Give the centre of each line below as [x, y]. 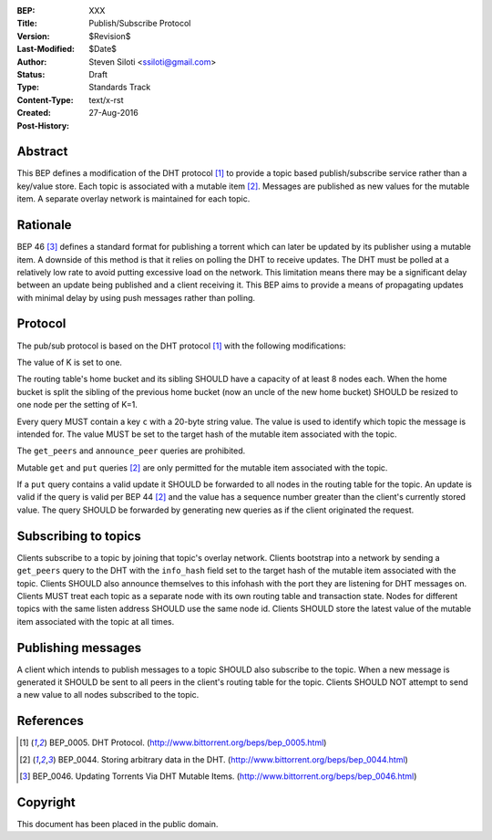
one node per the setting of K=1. [77, 405]
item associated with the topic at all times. [96, 621]
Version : [33, 36]
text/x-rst [106, 99]
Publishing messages [79, 648]
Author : [32, 62]
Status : [31, 74]
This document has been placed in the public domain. [118, 824]
